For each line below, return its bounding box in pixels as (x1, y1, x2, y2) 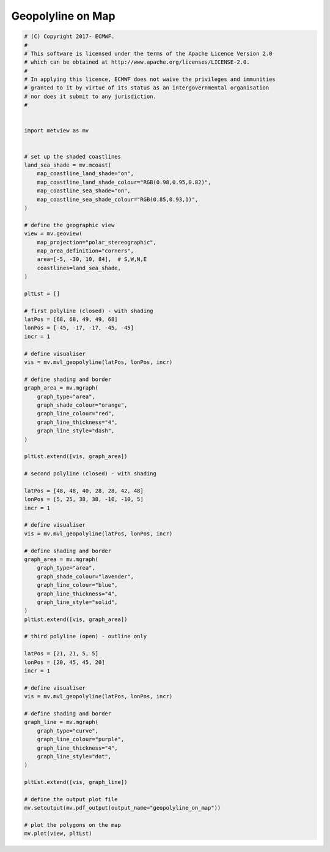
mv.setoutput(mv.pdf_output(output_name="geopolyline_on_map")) (24, 804, 221, 812)
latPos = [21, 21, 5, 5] (24, 650, 99, 657)
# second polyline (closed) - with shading (24, 470, 157, 477)
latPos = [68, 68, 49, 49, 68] (24, 316, 119, 323)
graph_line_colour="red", (37, 410, 115, 417)
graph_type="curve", (37, 727, 99, 734)
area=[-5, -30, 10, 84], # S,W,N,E (37, 256, 147, 263)
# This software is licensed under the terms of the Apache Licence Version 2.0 (24, 50, 273, 57)
